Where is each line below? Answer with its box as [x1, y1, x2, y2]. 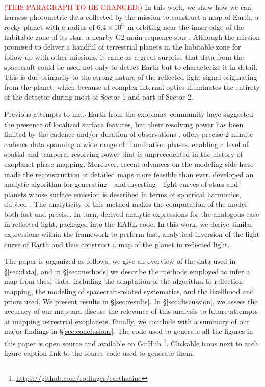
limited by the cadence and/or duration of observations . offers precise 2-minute [4, 129, 253, 139]
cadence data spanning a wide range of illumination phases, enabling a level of [4, 138, 249, 149]
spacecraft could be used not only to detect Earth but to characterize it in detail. [4, 61, 258, 72]
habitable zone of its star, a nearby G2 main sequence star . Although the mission [4, 31, 260, 42]
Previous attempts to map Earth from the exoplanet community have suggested [4, 108, 253, 119]
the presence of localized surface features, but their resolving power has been [4, 118, 244, 129]
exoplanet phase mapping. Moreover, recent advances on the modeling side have [4, 158, 254, 169]
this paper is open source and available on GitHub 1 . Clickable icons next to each [4, 336, 258, 348]
